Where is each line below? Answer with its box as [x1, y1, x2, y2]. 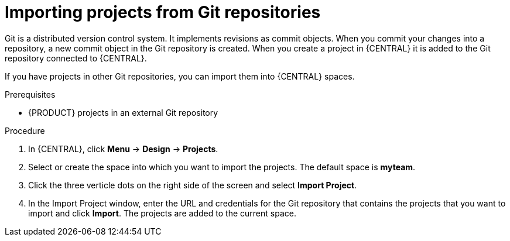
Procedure [5, 125, 45, 136]
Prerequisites [5, 89, 56, 99]
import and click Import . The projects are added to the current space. [28, 208, 296, 218]
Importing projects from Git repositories [5, 2, 321, 22]
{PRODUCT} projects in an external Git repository [28, 107, 218, 118]
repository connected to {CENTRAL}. [5, 53, 147, 63]
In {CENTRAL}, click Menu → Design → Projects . [28, 143, 218, 154]
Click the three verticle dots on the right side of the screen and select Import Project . [28, 180, 357, 190]
